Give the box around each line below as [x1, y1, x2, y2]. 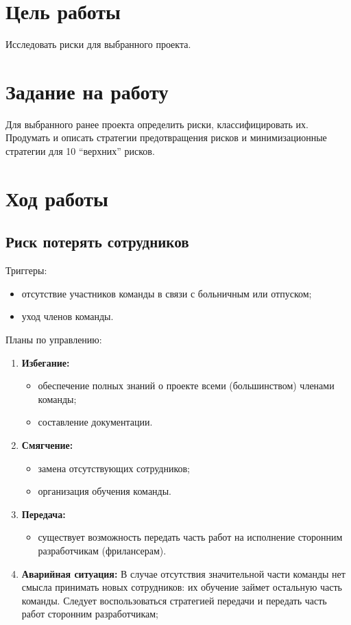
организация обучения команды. [38, 484, 172, 498]
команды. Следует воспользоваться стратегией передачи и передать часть [21, 593, 327, 607]
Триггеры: [5, 263, 47, 278]
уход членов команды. [21, 309, 114, 323]
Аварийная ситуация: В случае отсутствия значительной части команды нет [21, 566, 346, 580]
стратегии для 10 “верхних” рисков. [5, 144, 155, 158]
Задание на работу [5, 77, 169, 105]
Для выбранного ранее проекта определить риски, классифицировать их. [5, 117, 308, 131]
